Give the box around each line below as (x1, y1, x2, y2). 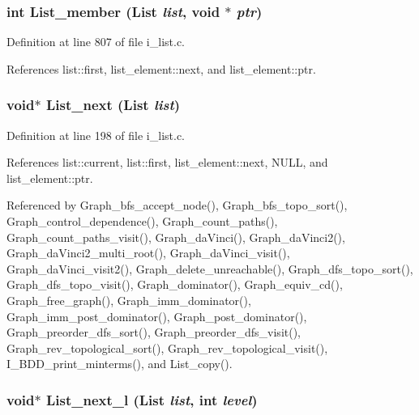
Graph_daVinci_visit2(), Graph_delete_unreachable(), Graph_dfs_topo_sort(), (6, 260, 413, 277)
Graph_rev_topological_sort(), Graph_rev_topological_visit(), (6, 339, 328, 356)
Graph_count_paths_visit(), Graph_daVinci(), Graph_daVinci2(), (6, 228, 345, 245)
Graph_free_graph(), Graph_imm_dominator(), (6, 291, 251, 308)
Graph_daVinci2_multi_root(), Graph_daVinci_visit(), (6, 244, 290, 261)
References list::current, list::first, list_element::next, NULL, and (6, 154, 328, 171)
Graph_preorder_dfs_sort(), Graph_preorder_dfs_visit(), (6, 324, 301, 341)
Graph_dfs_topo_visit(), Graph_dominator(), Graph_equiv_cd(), (6, 276, 343, 293)
